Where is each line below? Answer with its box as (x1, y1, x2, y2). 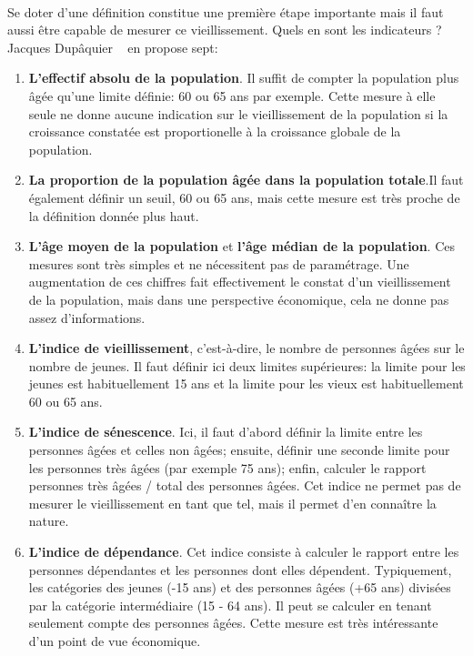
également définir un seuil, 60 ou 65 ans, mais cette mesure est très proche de (28, 187, 460, 207)
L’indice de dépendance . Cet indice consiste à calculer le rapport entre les (28, 542, 459, 561)
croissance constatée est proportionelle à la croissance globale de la (28, 122, 401, 141)
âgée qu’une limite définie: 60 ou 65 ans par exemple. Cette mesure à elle (28, 86, 436, 105)
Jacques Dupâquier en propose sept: (7, 37, 218, 56)
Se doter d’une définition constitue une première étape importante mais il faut (7, 2, 444, 21)
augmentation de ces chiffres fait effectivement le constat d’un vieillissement (28, 272, 451, 291)
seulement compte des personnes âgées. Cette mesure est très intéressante (28, 613, 438, 632)
